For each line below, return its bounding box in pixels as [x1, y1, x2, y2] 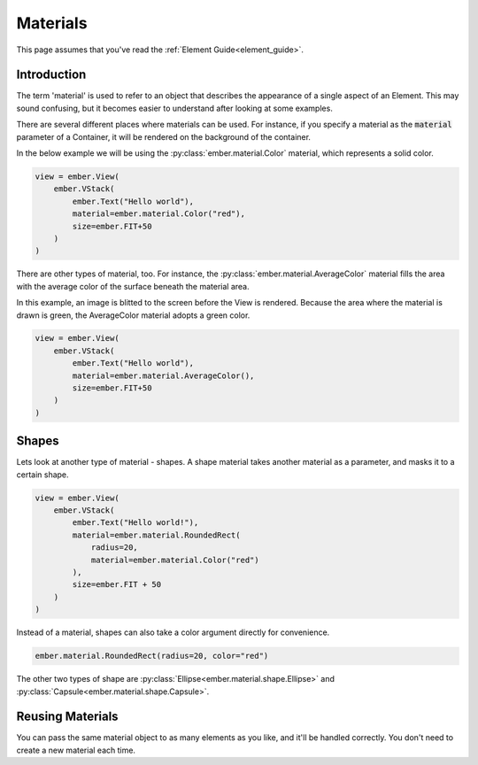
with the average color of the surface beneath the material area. [16, 281, 250, 291]
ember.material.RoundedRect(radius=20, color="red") [35, 651, 269, 661]
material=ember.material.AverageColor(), [72, 370, 255, 381]
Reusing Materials [16, 709, 119, 724]
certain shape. [16, 469, 70, 480]
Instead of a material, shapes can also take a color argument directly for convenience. [16, 627, 330, 637]
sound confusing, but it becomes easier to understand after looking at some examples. [16, 103, 334, 113]
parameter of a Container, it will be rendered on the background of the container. [16, 131, 312, 142]
